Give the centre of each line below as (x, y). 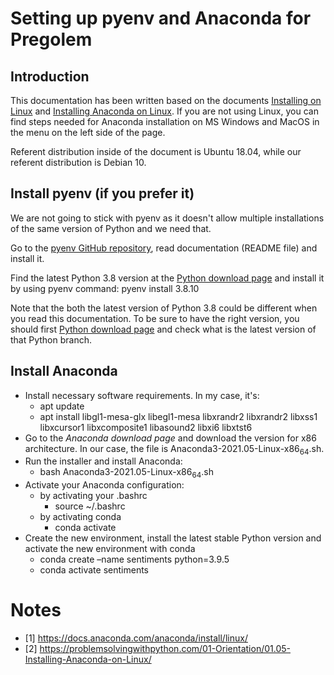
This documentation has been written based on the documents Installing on (166, 100)
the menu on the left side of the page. (88, 132)
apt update (62, 406)
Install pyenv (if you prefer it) (102, 193)
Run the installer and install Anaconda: (103, 461)
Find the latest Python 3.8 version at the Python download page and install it (167, 278)
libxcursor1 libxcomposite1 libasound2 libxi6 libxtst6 (146, 427)
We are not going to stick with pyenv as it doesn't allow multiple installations (167, 218)
